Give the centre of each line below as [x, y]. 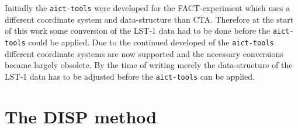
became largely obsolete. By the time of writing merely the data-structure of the [149, 65]
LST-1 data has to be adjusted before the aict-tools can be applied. [130, 76]
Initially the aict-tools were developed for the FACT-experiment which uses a [148, 8]
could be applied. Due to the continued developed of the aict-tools [151, 42]
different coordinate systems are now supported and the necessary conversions [144, 53]
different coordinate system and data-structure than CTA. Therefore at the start [149, 19]
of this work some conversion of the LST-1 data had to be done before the [137, 31]
